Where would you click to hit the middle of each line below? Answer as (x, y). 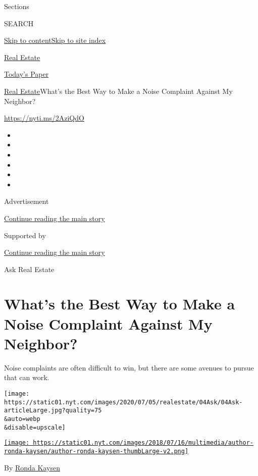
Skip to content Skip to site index (55, 40)
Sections (17, 6)
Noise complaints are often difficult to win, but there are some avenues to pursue (129, 367)
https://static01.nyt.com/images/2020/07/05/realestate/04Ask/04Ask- (123, 402)
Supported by (25, 235)
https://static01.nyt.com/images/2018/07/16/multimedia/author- (143, 443)
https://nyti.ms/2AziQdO (44, 118)
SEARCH (19, 23)
